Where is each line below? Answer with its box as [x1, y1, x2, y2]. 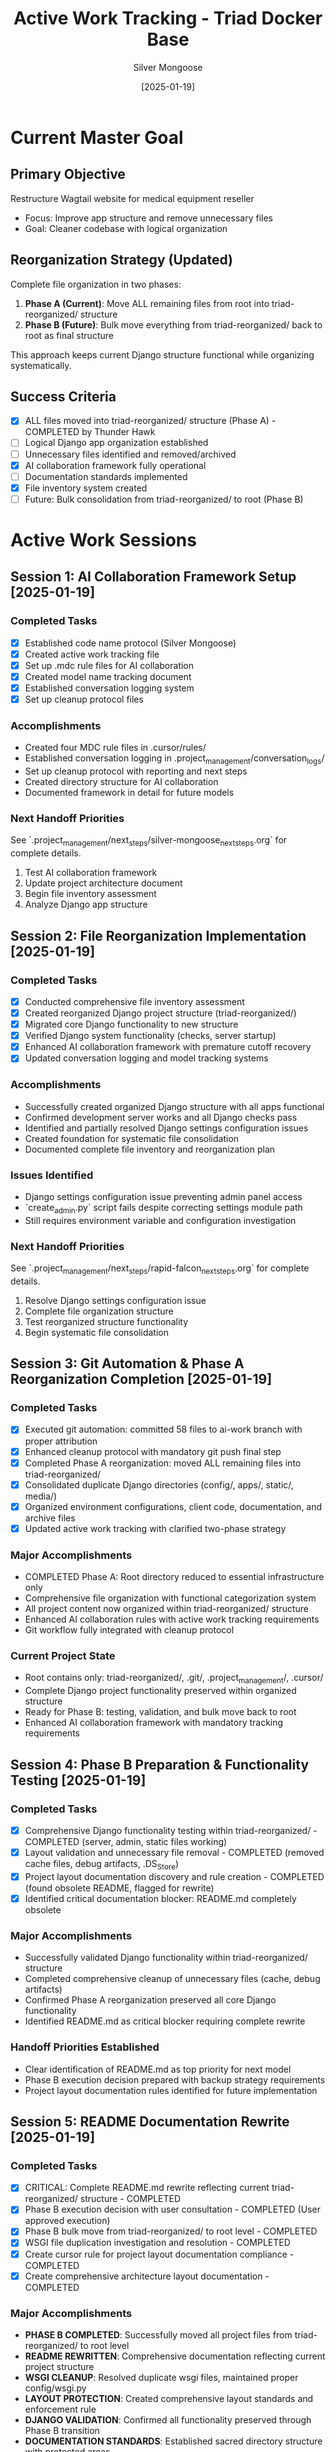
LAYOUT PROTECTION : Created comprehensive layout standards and [24, 2392, 314, 2404]
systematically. [10, 359, 72, 371]
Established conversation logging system [24, 682, 195, 694]
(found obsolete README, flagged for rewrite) [24, 1882, 215, 1894]
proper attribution [24, 1435, 98, 1447]
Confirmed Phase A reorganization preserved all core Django [24, 1994, 277, 2006]
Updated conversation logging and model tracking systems [24, 1052, 269, 1064]
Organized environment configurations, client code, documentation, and [24, 1500, 323, 1512]
